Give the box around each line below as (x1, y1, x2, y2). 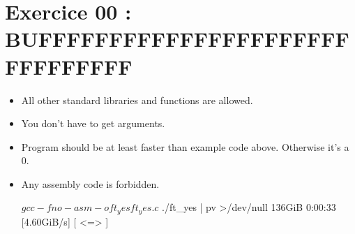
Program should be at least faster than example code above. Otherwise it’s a (21, 139, 349, 154)
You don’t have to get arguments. (21, 116, 165, 131)
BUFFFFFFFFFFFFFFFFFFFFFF (5, 24, 349, 53)
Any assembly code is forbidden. (21, 176, 160, 191)
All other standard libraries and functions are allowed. (21, 92, 253, 107)
